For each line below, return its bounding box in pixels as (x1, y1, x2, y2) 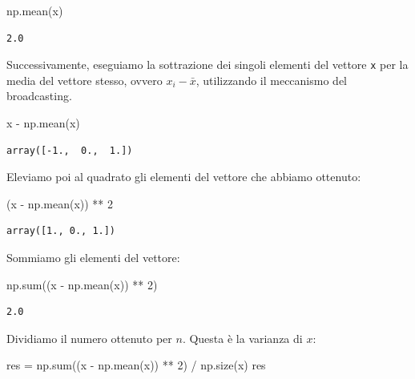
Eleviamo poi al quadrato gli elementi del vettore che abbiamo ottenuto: (6, 168, 361, 185)
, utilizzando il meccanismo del (195, 71, 347, 88)
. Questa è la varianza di (182, 329, 303, 346)
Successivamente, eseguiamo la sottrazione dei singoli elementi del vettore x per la (6, 56, 409, 73)
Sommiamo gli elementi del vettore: (6, 249, 180, 265)
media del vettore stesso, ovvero (6, 71, 163, 88)
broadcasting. (6, 87, 72, 104)
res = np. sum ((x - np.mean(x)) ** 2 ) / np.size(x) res (6, 357, 266, 373)
